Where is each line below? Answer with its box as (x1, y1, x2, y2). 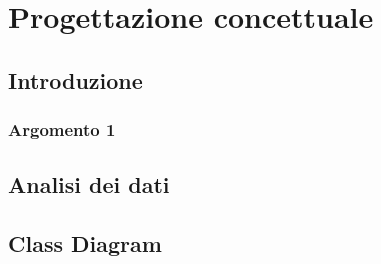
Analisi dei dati (8, 169, 170, 200)
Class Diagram (8, 228, 162, 259)
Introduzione (8, 64, 143, 95)
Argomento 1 (8, 117, 116, 142)
